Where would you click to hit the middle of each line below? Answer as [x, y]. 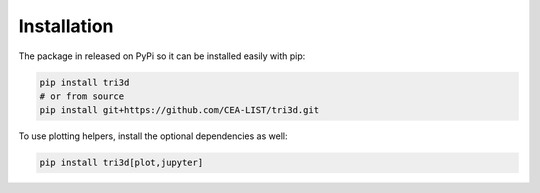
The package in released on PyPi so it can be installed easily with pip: [162, 56]
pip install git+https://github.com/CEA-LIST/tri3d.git [179, 110]
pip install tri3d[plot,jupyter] [121, 163]
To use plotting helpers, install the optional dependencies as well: [153, 136]
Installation [66, 26]
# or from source [82, 96]
